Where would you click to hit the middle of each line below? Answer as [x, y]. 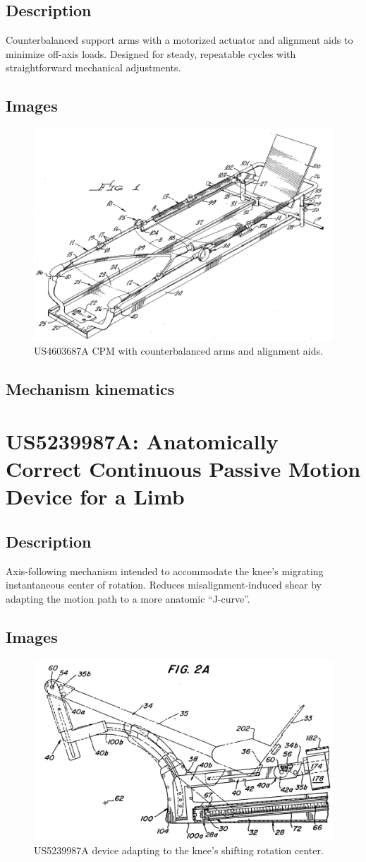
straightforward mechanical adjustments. [93, 67]
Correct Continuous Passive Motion [183, 469]
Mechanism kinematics [90, 389]
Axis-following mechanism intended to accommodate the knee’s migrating [165, 571]
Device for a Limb [95, 496]
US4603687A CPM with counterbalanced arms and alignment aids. [178, 351]
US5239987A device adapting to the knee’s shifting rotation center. [179, 850]
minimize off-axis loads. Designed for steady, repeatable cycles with [151, 53]
